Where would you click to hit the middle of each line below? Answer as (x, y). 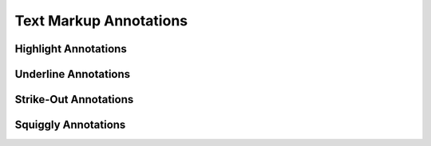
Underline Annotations (73, 74)
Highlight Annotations (71, 49)
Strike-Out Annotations (74, 100)
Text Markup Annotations (101, 21)
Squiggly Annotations (70, 125)
